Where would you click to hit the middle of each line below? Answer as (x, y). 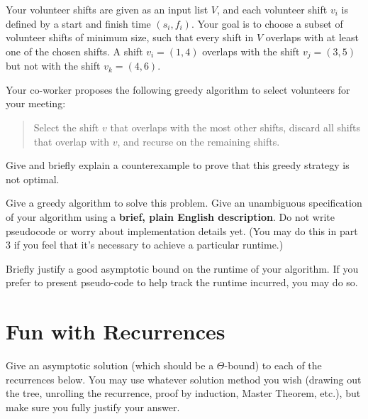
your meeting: (36, 103)
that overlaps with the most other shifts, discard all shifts (235, 127)
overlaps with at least (312, 37)
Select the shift (66, 127)
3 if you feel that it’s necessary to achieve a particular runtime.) (145, 245)
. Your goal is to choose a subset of (267, 23)
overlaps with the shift (251, 51)
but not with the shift (53, 66)
